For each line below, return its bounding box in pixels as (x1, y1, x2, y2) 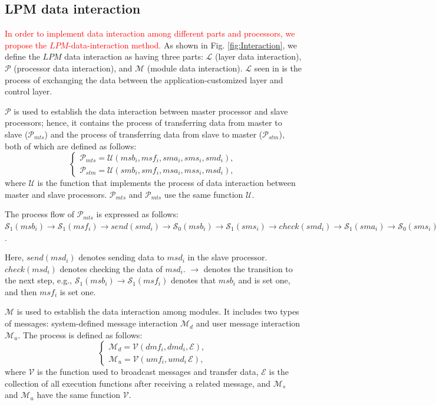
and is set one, (238, 274, 290, 286)
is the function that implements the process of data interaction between (37, 177, 296, 189)
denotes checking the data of (60, 262, 163, 275)
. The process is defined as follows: (18, 328, 143, 341)
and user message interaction (196, 317, 300, 329)
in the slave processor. (187, 251, 267, 263)
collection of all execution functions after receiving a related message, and (5, 377, 271, 389)
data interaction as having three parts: (64, 50, 203, 63)
